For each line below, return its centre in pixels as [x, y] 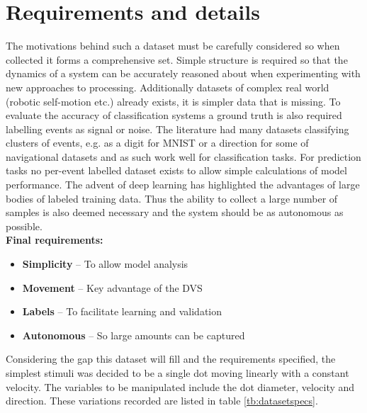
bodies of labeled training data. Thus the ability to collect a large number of [172, 198]
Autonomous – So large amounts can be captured [134, 335]
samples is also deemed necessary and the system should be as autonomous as [175, 212]
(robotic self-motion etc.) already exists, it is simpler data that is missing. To [173, 101]
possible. [24, 226]
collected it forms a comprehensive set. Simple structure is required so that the [177, 59]
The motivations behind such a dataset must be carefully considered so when [173, 46]
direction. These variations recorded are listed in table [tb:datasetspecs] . [162, 401]
